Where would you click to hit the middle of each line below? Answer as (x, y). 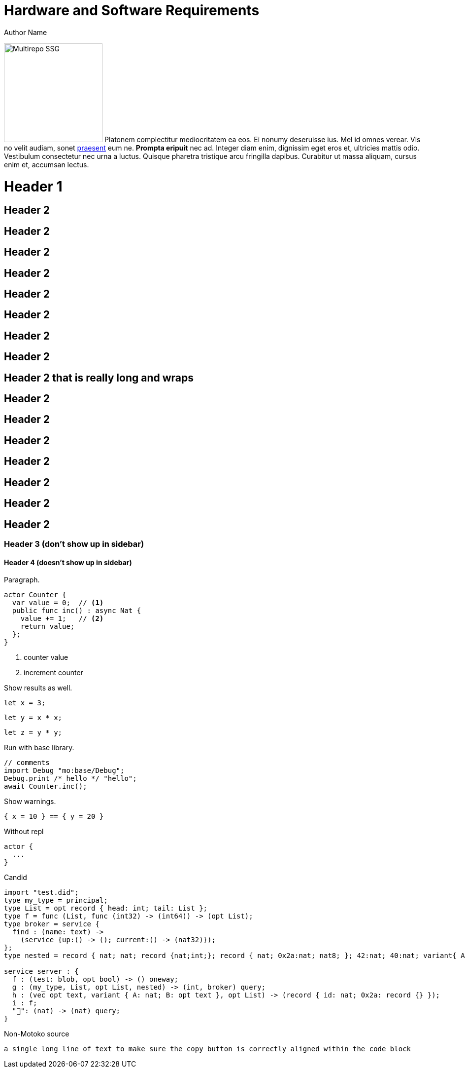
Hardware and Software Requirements (132, 10)
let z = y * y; (33, 733)
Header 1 (33, 186)
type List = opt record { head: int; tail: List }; (106, 908)
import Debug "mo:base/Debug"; (64, 771)
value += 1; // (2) (62, 619)
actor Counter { (35, 595)
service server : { (41, 972)
